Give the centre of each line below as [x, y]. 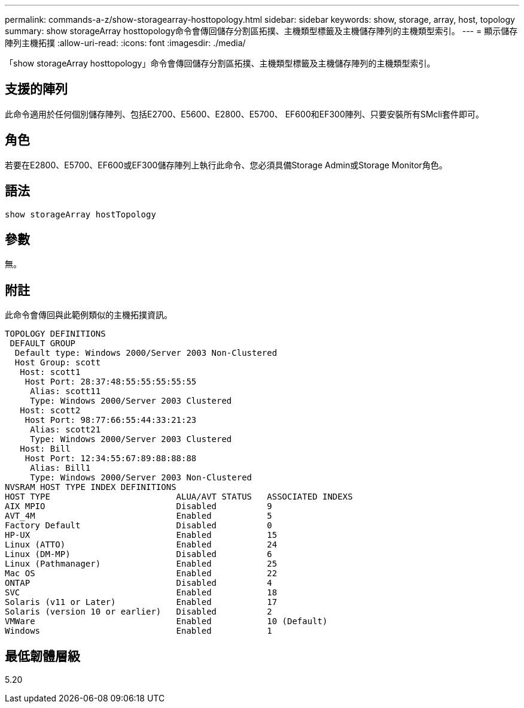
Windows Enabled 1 [138, 631]
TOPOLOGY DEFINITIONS [55, 334]
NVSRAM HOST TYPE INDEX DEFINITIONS [91, 487]
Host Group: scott [58, 363]
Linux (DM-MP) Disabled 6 [138, 554]
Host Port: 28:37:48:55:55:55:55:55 [111, 382]
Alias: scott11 [65, 391]
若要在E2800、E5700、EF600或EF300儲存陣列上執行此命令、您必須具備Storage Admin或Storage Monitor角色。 [226, 165]
